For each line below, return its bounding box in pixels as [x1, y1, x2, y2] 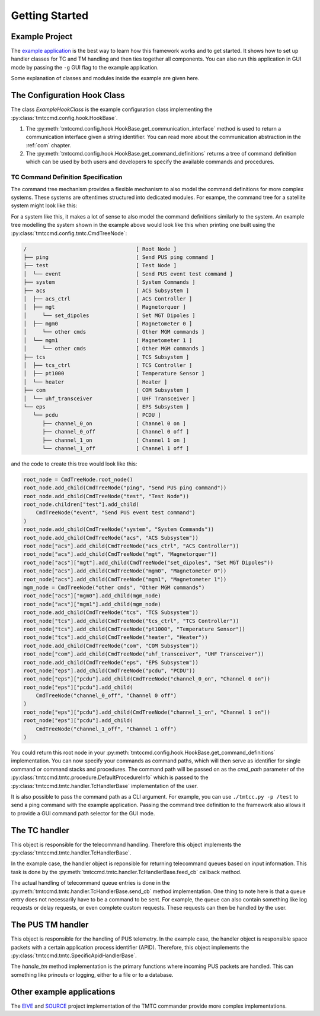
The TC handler [11, 825, 69, 835]
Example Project [11, 31, 73, 42]
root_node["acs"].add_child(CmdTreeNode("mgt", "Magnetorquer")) [23, 551, 217, 558]
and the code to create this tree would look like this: [11, 460, 137, 467]
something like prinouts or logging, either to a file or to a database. [11, 971, 174, 978]
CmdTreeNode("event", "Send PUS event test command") [36, 509, 196, 516]
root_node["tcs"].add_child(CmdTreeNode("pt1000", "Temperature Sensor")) [23, 625, 246, 632]
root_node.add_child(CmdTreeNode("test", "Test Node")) [23, 493, 190, 499]
